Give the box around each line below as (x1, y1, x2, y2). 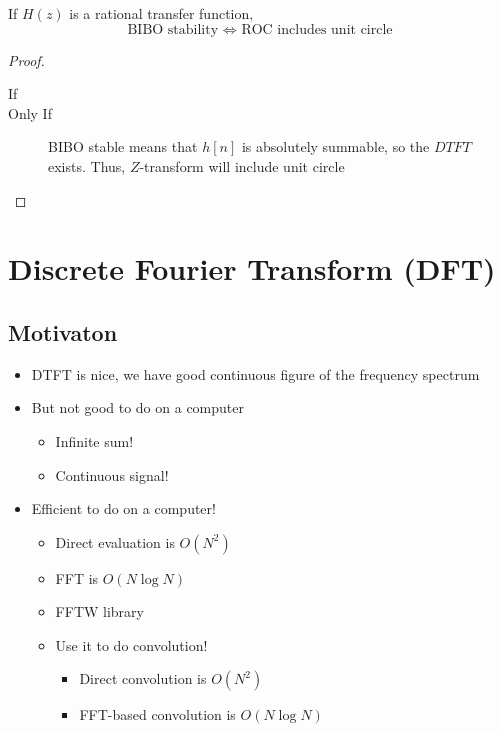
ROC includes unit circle (241, 22, 393, 37)
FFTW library (55, 601, 144, 622)
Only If (8, 102, 52, 123)
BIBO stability (127, 22, 219, 37)
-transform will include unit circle (139, 155, 345, 176)
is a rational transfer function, (69, 3, 254, 23)
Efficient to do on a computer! (31, 498, 216, 519)
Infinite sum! (55, 430, 134, 451)
